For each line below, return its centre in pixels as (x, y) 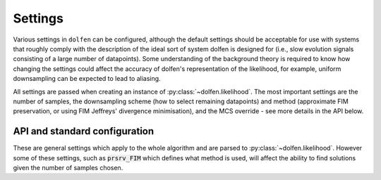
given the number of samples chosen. (68, 167)
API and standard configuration (84, 131)
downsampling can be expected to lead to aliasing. (87, 79)
